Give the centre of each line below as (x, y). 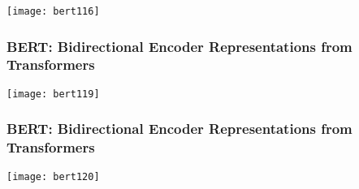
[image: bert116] (53, 11)
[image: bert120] (53, 176)
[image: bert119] (53, 94)
